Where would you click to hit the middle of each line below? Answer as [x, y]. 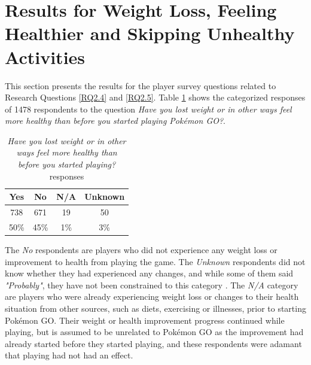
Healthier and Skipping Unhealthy [150, 33]
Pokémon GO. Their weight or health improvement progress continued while [145, 320]
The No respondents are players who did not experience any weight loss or [141, 250]
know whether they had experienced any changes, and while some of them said [149, 273]
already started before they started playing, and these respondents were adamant [153, 343]
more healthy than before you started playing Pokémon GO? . [115, 121]
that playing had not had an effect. [69, 355]
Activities [45, 57]
